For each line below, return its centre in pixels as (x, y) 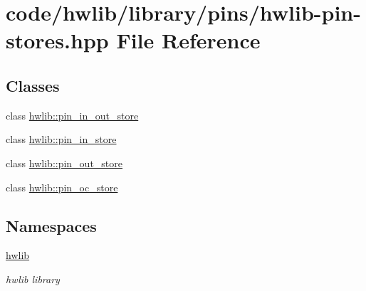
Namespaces (51, 225)
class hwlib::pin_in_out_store (72, 115)
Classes (33, 85)
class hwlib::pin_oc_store (62, 187)
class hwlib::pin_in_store (61, 139)
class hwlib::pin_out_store (64, 163)
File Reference (188, 40)
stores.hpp (57, 40)
